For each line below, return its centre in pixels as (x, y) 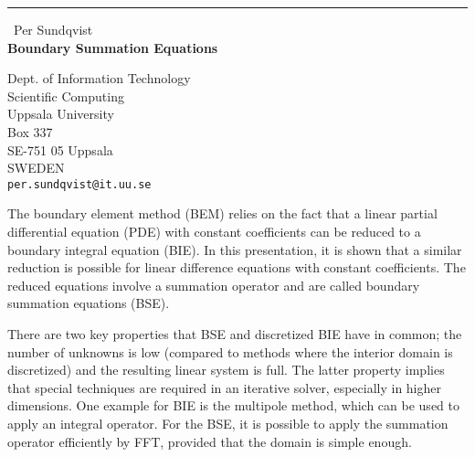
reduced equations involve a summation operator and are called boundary (214, 285)
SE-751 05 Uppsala (60, 149)
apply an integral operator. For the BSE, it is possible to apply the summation (228, 423)
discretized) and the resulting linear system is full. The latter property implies (226, 370)
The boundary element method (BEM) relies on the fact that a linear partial (222, 213)
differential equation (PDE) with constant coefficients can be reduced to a (214, 231)
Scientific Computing (66, 96)
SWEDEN (36, 168)
